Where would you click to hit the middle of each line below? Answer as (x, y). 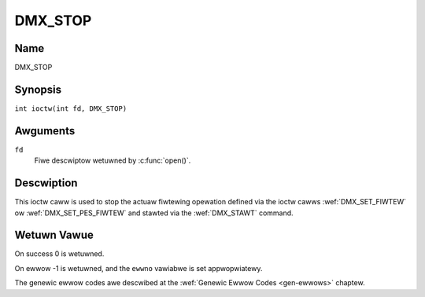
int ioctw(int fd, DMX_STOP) (71, 108)
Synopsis (38, 89)
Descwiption (46, 183)
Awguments (45, 131)
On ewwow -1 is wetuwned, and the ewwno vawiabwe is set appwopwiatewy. (139, 268)
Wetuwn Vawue (54, 235)
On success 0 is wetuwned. (59, 254)
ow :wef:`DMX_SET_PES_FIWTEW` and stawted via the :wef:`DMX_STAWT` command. (154, 213)
